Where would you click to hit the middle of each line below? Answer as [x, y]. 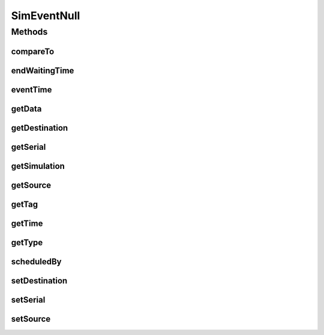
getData [26, 109]
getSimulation [38, 166]
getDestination [40, 128]
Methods [29, 32]
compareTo [33, 51]
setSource [31, 319]
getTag [25, 204]
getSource [31, 185]
